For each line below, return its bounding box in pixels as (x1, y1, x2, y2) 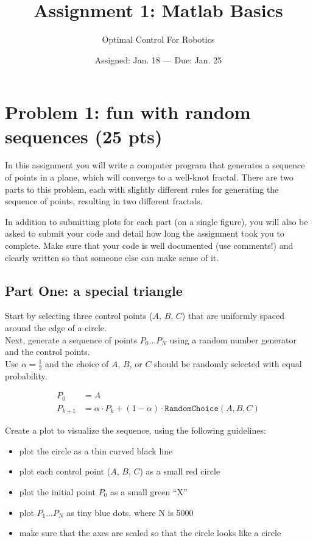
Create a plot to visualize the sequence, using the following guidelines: (5, 424, 266, 437)
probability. (5, 369, 47, 382)
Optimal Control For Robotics (102, 33, 215, 46)
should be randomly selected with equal (154, 357, 302, 370)
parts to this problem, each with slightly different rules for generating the (5, 182, 279, 195)
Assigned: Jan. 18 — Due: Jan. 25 (94, 53, 222, 66)
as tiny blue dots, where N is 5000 (66, 506, 194, 518)
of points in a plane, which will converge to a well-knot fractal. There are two (5, 171, 294, 184)
